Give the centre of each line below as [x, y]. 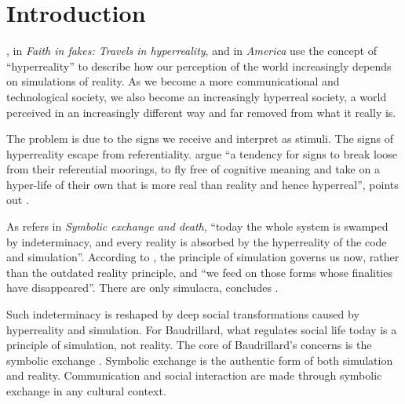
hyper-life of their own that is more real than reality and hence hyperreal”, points [202, 184]
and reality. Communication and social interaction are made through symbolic [194, 375]
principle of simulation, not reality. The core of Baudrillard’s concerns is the [189, 345]
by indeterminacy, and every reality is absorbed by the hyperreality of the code [197, 241]
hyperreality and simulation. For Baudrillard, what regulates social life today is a [202, 329]
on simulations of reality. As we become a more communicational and [173, 81]
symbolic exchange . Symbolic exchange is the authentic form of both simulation [200, 360]
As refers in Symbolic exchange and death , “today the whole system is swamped [197, 226]
